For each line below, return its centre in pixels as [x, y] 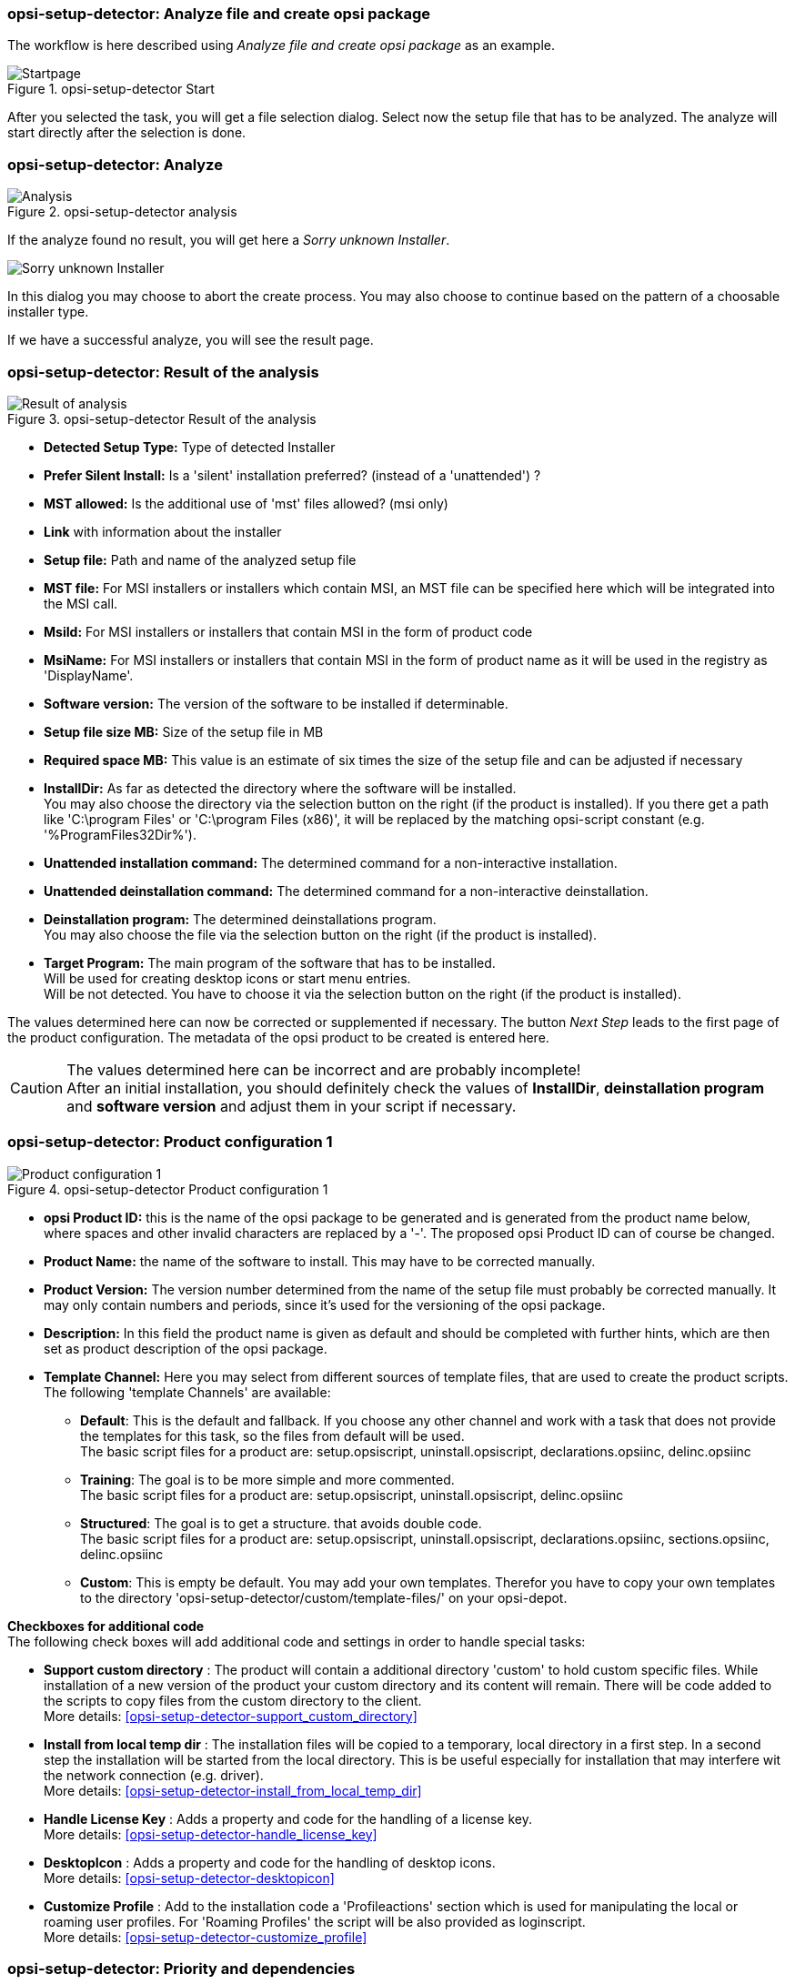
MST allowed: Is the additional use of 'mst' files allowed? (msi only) [246, 503]
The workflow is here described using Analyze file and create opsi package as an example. [282, 45]
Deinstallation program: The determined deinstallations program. [240, 919]
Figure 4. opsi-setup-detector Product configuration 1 [168, 1189]
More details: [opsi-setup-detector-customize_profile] [206, 1937]
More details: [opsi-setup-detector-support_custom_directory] [231, 1716]
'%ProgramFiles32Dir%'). [120, 834]
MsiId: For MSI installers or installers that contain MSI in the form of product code [288, 631]
